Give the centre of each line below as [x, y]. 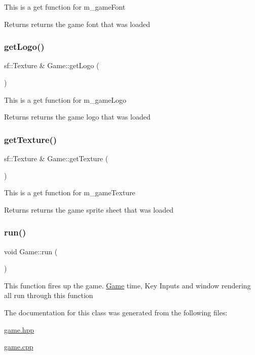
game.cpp [19, 347]
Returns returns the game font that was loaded [77, 24]
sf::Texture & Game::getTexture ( [56, 158]
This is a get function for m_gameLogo [65, 99]
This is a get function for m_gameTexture [70, 193]
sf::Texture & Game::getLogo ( [52, 65]
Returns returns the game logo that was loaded [77, 117]
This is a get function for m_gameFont [65, 7]
